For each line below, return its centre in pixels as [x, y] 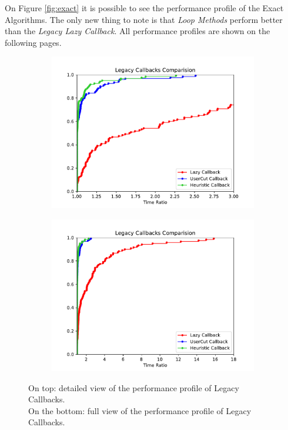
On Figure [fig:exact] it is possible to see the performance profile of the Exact [144, 8]
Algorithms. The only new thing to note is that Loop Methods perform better [144, 19]
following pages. [33, 42]
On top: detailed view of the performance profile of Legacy [134, 387]
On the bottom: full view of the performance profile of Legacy [140, 410]
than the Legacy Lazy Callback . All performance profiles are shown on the [138, 31]
